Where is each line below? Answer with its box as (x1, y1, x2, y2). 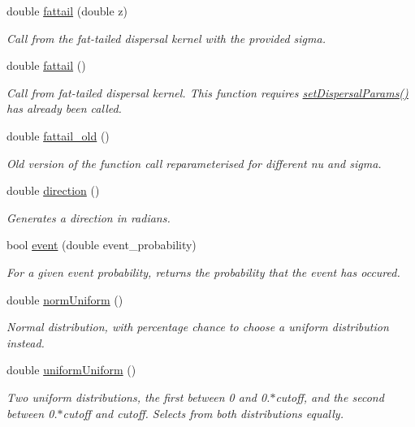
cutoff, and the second (275, 388, 384, 405)
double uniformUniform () (6, 361, 136, 378)
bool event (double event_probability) (6, 236, 197, 253)
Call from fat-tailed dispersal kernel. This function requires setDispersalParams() (6, 84, 409, 101)
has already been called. (6, 100, 122, 117)
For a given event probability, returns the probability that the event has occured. (6, 263, 400, 280)
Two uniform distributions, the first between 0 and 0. (6, 388, 270, 405)
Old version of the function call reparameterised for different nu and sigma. (6, 154, 382, 171)
